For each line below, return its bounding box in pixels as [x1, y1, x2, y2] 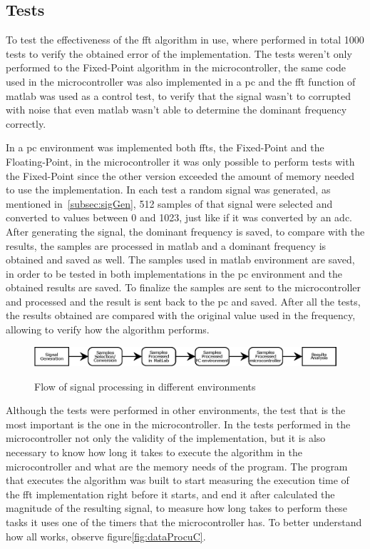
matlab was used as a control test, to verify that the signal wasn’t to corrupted [6, 88, 351, 103]
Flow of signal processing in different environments [34, 378, 256, 393]
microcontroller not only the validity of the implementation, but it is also [6, 430, 326, 445]
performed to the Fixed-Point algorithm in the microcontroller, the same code [6, 60, 346, 75]
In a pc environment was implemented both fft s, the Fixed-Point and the [6, 140, 324, 155]
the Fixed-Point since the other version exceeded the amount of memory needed [6, 168, 355, 183]
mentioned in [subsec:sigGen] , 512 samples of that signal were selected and [6, 196, 333, 211]
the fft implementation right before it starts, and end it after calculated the [6, 486, 335, 501]
